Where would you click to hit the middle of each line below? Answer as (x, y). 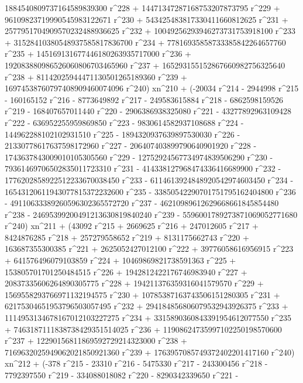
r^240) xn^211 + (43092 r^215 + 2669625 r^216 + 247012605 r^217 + (132, 226)
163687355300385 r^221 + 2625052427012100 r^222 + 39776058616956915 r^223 (149, 249)
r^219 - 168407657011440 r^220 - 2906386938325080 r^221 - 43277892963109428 (148, 111)
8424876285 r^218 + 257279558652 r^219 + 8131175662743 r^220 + (127, 237)
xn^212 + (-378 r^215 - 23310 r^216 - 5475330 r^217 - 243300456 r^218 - (136, 363)
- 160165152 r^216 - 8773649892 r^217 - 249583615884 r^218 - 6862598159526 (144, 99)
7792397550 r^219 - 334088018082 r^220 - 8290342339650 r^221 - (122, 375)
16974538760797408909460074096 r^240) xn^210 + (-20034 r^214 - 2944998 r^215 (152, 88)
